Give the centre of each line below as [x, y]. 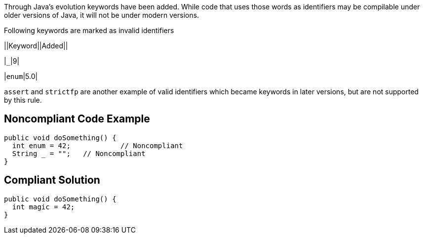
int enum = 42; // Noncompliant [97, 145]
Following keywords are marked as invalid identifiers [89, 30]
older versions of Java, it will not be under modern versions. [102, 15]
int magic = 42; [43, 207]
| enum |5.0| [21, 76]
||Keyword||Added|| [36, 46]
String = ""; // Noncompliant [79, 153]
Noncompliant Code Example [77, 119]
